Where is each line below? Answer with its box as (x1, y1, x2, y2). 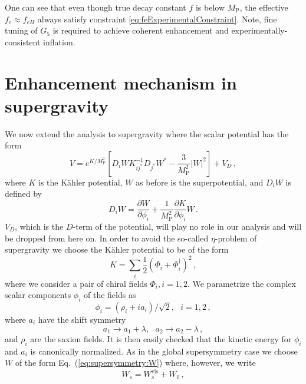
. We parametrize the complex (187, 277, 296, 289)
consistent (5, 35, 41, 48)
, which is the (15, 220, 64, 232)
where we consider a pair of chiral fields (5, 277, 147, 289)
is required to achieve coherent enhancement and (52, 24, 229, 37)
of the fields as (84, 289, 136, 301)
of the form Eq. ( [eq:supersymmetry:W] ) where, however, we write (15, 356, 256, 369)
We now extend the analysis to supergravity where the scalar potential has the (5, 127, 289, 140)
